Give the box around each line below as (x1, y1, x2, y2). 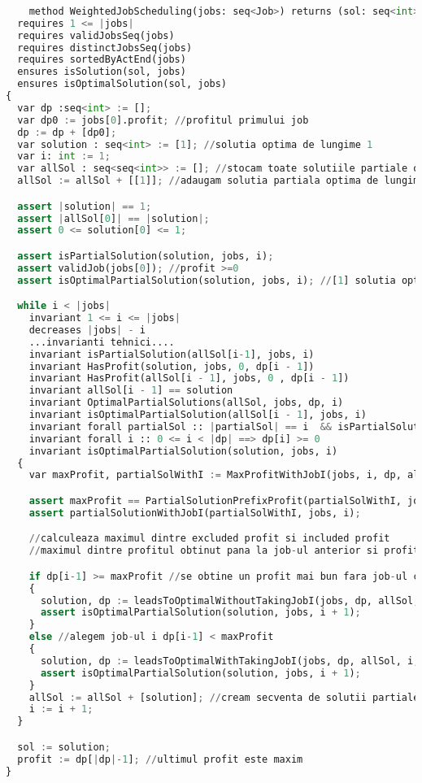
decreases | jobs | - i (28, 324, 146, 336)
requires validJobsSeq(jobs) (17, 29, 175, 41)
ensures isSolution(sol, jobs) (17, 66, 186, 78)
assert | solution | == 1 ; (17, 200, 152, 212)
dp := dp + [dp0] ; (17, 126, 117, 138)
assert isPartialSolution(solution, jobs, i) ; (17, 250, 274, 262)
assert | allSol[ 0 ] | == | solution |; (17, 212, 210, 224)
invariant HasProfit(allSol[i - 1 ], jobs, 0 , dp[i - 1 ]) (28, 372, 350, 385)
